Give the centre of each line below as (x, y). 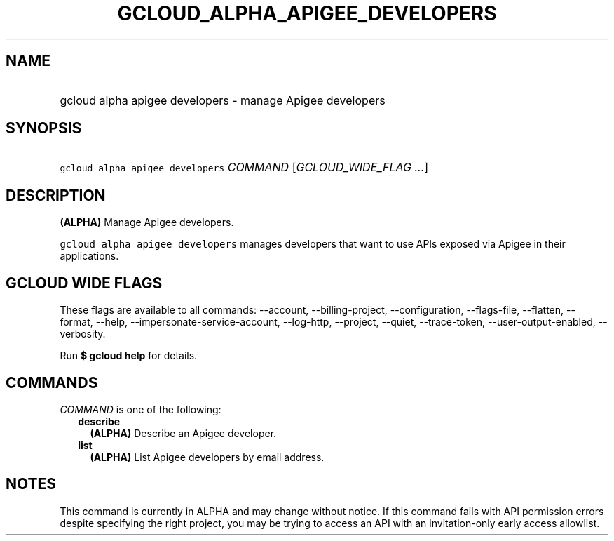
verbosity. (83, 334)
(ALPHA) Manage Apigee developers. (147, 222)
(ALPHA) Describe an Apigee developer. (183, 433)
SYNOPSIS (44, 128)
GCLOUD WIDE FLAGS (84, 283)
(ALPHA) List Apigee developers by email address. (207, 457)
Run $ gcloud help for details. (129, 356)
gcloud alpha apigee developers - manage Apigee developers (223, 100)
